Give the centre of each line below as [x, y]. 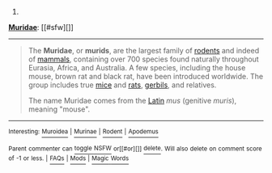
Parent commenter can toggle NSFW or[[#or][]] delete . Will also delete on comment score [135, 149]
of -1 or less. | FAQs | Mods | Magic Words [69, 158]
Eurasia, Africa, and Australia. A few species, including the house [137, 68]
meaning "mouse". [59, 109]
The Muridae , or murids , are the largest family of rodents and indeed [144, 51]
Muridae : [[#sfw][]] [41, 27]
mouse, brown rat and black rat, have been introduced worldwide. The [146, 76]
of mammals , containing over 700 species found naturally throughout [143, 59]
